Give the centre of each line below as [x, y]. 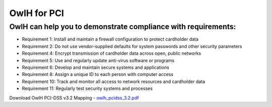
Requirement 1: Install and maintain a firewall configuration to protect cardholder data [110, 39]
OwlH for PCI [37, 13]
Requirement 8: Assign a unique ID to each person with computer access [98, 74]
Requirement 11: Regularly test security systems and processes [87, 88]
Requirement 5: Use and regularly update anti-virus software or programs [98, 60]
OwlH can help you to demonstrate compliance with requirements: [123, 27]
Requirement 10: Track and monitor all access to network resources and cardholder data [114, 81]
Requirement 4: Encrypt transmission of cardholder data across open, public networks [112, 53]
